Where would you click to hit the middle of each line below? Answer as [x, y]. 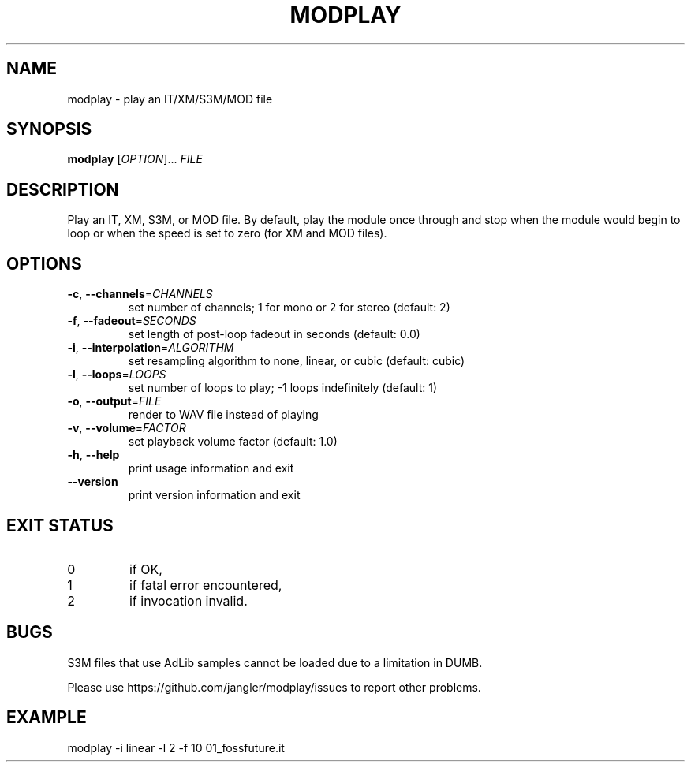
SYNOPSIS [49, 129]
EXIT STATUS [60, 525]
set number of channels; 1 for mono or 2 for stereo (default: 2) [289, 308]
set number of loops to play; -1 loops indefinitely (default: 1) [283, 388]
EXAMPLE [47, 718]
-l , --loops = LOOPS [117, 375]
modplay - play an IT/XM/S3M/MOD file [170, 99]
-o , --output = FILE [114, 401]
